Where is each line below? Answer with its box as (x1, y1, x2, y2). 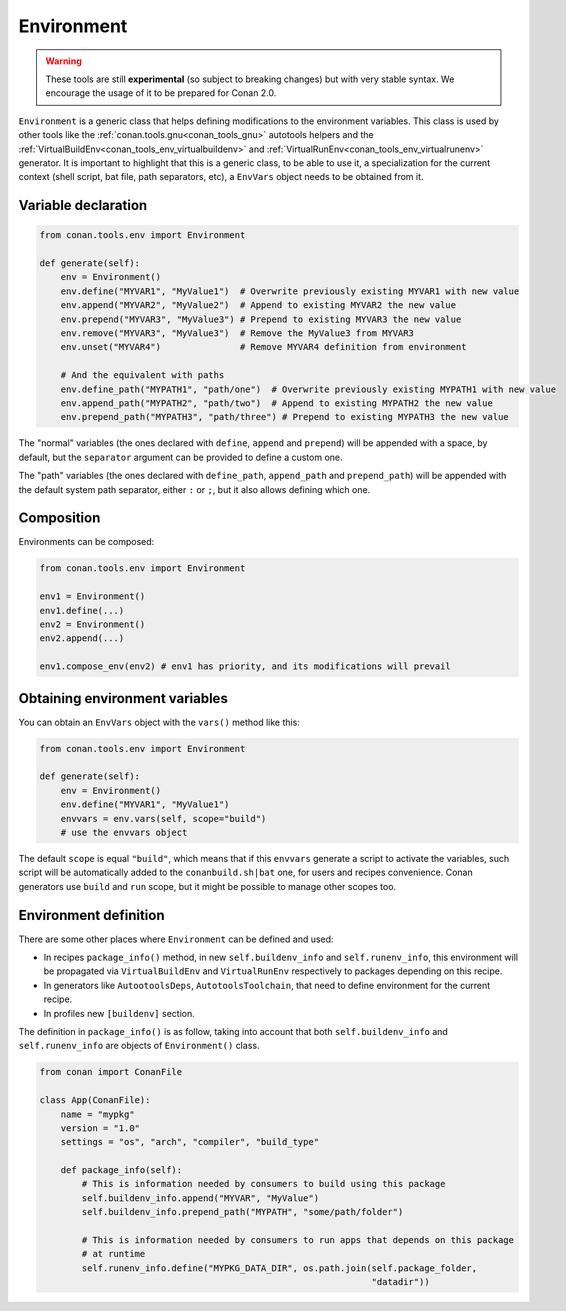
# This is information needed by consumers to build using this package (81, 1178, 446, 1190)
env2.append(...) (39, 633, 125, 644)
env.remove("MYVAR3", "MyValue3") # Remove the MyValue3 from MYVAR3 (60, 328, 415, 339)
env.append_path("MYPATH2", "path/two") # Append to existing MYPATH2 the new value (60, 397, 494, 409)
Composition (18, 510, 101, 527)
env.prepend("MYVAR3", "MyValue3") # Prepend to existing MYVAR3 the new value (60, 313, 462, 325)
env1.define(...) (39, 605, 125, 616)
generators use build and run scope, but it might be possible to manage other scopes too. (18, 880, 397, 892)
